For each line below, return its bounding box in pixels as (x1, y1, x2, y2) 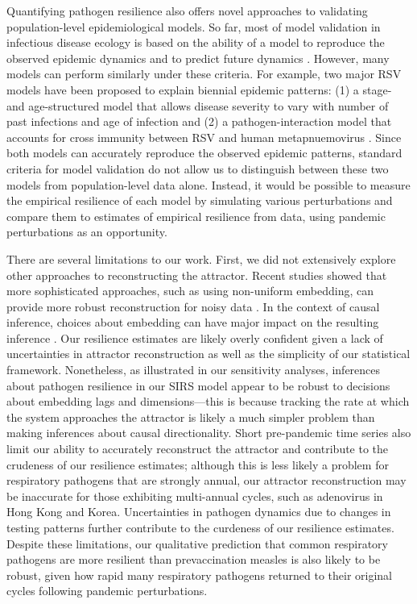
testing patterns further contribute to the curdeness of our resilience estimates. (6, 519, 394, 535)
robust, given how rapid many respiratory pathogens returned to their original (6, 566, 392, 583)
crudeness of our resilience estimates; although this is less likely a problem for (6, 456, 389, 473)
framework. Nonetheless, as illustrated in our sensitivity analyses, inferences (6, 361, 381, 378)
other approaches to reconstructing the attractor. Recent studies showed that (6, 266, 387, 283)
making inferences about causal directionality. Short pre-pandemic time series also (6, 424, 411, 441)
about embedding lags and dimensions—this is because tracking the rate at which (6, 393, 410, 410)
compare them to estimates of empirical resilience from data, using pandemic (6, 207, 386, 224)
